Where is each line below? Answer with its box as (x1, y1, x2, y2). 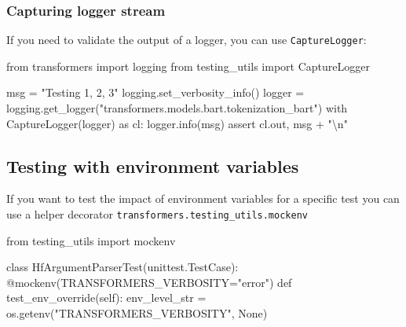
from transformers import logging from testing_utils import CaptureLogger (6, 57, 370, 74)
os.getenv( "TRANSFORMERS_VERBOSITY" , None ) (6, 305, 268, 321)
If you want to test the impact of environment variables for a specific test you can (6, 190, 400, 207)
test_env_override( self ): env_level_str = (6, 289, 207, 306)
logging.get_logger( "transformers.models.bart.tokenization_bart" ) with (6, 100, 348, 116)
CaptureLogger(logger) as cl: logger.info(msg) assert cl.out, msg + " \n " (6, 115, 348, 131)
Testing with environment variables (6, 153, 299, 178)
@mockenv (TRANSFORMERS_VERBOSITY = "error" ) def (6, 274, 292, 290)
